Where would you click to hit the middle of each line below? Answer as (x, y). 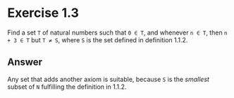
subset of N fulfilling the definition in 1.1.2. (67, 87)
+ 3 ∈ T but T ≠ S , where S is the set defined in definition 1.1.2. (98, 39)
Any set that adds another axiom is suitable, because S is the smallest (109, 79)
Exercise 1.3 (43, 13)
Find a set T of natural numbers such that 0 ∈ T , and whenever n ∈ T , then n (117, 32)
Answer (25, 62)
